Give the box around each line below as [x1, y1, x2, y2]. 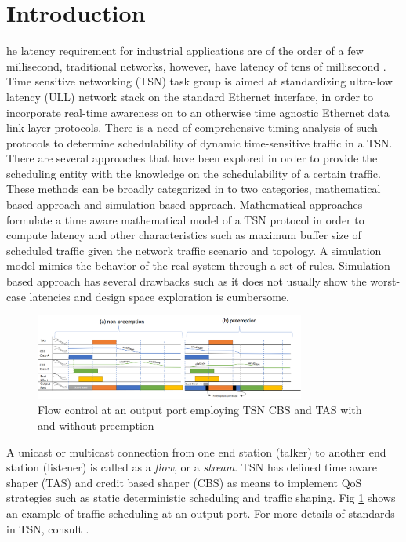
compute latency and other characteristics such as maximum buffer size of [6, 227, 361, 243]
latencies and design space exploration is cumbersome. [29, 288, 289, 304]
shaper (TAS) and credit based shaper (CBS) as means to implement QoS [6, 474, 362, 490]
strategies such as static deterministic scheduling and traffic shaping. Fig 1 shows [6, 489, 396, 506]
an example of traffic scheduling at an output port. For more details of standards [6, 505, 395, 522]
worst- [370, 273, 401, 289]
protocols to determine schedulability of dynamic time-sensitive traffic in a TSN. [6, 134, 393, 151]
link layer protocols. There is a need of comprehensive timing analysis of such [6, 119, 378, 136]
